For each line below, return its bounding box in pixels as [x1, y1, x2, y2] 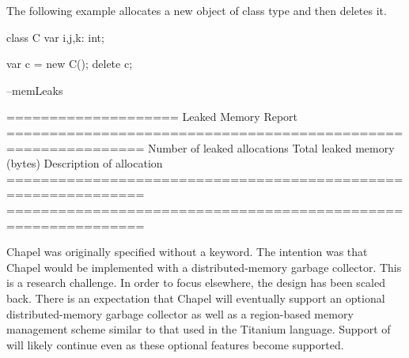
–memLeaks [6, 81, 63, 98]
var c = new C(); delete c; [6, 55, 133, 72]
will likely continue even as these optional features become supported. [6, 336, 344, 352]
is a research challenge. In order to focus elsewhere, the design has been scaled [6, 274, 385, 291]
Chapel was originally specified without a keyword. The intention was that [6, 243, 368, 260]
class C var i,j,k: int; [6, 28, 104, 45]
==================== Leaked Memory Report [6, 108, 298, 125]
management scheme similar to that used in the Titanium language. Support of [6, 321, 391, 337]
